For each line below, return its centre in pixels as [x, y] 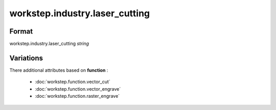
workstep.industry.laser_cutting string [49, 44]
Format [21, 31]
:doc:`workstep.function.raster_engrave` [77, 96]
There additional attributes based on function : [59, 70]
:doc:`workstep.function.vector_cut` [73, 82]
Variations [26, 58]
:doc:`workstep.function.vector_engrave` [78, 89]
